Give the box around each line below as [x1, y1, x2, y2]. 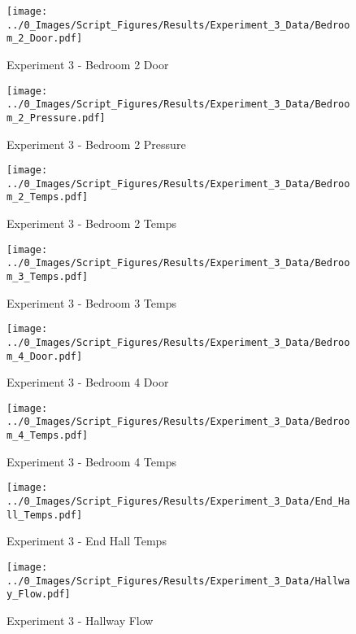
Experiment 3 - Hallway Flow [7, 611, 154, 628]
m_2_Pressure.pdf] [7, 111, 106, 124]
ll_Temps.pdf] [7, 509, 83, 521]
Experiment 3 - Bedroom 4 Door [7, 374, 169, 391]
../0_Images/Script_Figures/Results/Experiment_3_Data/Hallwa [7, 575, 350, 587]
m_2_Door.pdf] [7, 33, 83, 45]
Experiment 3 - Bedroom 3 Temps [7, 294, 176, 311]
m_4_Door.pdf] [7, 350, 83, 362]
